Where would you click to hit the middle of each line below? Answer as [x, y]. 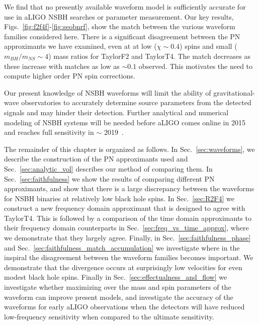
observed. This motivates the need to [196, 66]
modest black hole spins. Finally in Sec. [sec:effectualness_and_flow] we [116, 277]
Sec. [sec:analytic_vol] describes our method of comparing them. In [108, 168]
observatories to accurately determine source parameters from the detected [136, 102]
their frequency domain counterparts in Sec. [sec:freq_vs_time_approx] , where [126, 228]
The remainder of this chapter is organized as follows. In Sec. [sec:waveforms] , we [129, 149]
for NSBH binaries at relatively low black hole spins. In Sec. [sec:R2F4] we [119, 198]
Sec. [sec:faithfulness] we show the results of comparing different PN [109, 178]
